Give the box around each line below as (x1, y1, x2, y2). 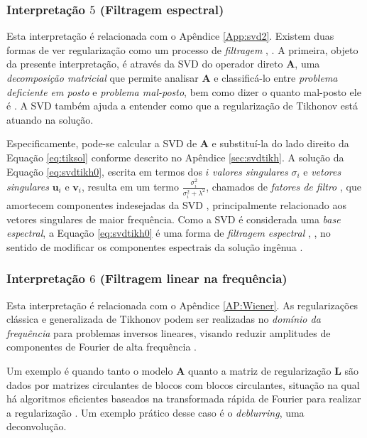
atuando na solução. (6, 112, 94, 127)
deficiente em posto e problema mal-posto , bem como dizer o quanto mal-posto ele (6, 84, 361, 99)
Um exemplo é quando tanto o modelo (6, 363, 173, 378)
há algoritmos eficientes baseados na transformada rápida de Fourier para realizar (6, 391, 361, 406)
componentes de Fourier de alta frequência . (6, 339, 197, 354)
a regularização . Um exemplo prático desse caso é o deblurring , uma (6, 405, 305, 420)
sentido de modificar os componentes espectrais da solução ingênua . (6, 239, 303, 254)
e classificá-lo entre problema (214, 70, 338, 85)
